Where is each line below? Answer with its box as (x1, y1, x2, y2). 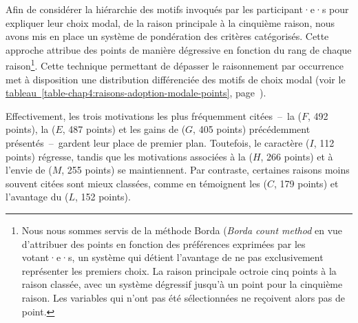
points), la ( (6, 122, 56, 136)
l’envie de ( (6, 163, 52, 177)
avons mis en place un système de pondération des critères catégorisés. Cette (6, 29, 329, 43)
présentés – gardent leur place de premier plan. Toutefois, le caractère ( (6, 136, 310, 149)
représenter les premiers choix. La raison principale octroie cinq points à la (21, 263, 337, 278)
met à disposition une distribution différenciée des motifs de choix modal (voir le (6, 72, 346, 86)
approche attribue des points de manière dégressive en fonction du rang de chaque (6, 42, 352, 56)
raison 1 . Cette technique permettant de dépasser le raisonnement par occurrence (6, 56, 344, 73)
